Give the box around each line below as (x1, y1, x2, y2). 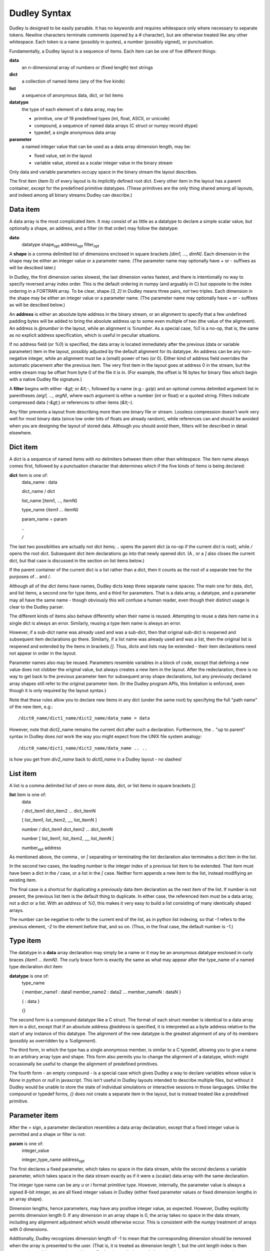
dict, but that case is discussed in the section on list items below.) (9, 557, 144, 563)
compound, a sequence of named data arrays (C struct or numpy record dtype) (34, 123, 198, 129)
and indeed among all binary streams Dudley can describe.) (9, 192, 132, 198)
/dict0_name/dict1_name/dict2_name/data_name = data (18, 716, 150, 721)
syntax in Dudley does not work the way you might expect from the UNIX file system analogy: (9, 734, 202, 740)
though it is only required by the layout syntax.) (9, 688, 106, 694)
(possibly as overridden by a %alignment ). (9, 1037, 97, 1043)
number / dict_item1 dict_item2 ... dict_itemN (21, 826, 113, 832)
